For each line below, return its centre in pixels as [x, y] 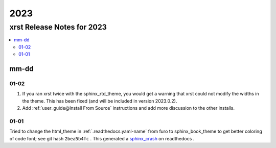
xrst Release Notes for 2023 [58, 27]
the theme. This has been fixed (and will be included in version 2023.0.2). [100, 101]
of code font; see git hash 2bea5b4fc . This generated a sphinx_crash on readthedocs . [102, 138]
